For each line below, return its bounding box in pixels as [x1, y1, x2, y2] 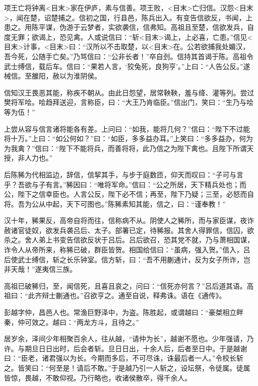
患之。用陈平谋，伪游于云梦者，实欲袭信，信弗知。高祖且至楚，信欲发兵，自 [4, 22, 254, 32]
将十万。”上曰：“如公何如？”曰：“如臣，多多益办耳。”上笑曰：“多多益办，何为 [4, 133, 253, 144]
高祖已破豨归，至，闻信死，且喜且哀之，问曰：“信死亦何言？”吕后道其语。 [4, 280, 247, 291]
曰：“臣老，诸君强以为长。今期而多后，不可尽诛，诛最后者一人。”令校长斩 [4, 353, 244, 363]
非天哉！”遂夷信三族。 [4, 264, 77, 274]
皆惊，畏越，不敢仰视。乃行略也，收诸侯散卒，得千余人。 [4, 372, 192, 383]
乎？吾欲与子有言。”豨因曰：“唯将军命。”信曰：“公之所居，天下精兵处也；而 [4, 179, 247, 189]
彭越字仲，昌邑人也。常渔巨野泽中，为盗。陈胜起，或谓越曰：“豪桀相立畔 [4, 307, 244, 317]
